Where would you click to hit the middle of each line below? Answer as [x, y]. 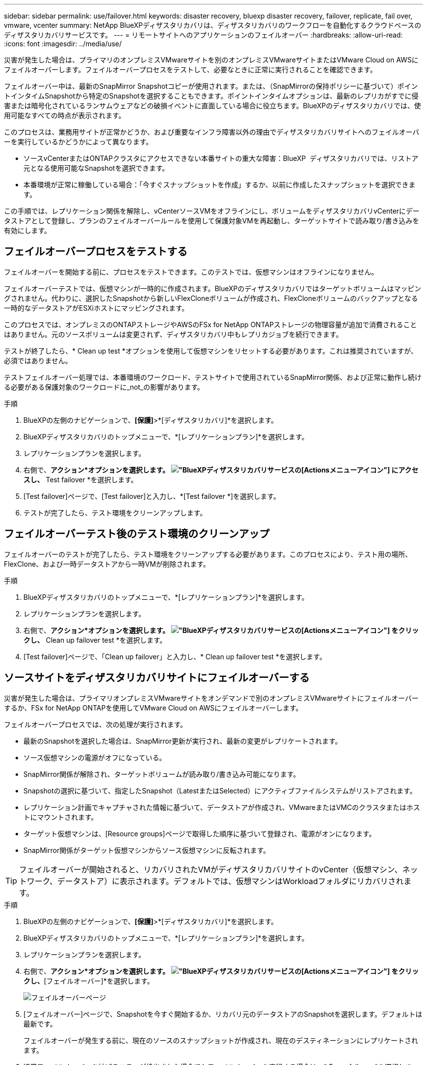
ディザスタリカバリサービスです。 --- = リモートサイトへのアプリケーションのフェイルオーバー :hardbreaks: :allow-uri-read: [204, 35]
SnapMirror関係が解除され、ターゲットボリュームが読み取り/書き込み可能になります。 [162, 774]
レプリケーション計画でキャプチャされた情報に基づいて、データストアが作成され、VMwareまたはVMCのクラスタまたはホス [222, 807]
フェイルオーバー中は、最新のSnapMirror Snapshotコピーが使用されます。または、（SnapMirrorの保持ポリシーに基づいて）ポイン [211, 86]
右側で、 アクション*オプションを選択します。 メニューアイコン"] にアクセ [221, 470]
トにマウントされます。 [61, 817]
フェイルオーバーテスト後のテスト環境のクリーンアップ [137, 534]
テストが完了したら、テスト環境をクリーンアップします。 [115, 513]
